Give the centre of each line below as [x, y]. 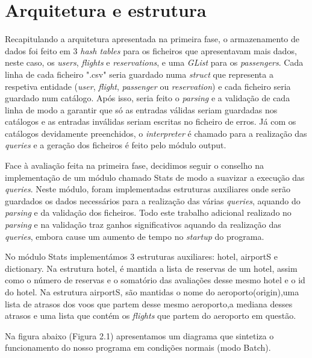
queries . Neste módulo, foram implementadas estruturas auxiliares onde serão [148, 189]
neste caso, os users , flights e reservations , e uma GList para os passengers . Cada [154, 62]
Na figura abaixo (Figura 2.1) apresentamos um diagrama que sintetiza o [139, 335]
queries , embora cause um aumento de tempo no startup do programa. [135, 236]
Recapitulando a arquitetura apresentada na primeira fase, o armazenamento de [152, 39]
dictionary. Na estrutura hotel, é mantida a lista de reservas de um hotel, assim [151, 268]
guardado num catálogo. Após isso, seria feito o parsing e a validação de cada [148, 98]
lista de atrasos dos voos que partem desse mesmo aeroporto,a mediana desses [149, 303]
